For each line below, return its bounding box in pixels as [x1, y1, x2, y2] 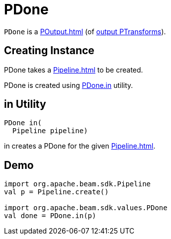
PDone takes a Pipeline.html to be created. [4, 65, 143, 74]
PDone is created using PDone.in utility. [4, 80, 133, 89]
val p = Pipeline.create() [4, 188, 109, 196]
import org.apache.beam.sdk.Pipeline [4, 180, 151, 188]
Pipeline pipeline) [12, 127, 88, 135]
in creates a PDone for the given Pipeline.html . [4, 142, 156, 151]
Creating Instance [4, 44, 94, 57]
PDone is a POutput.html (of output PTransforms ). [4, 27, 166, 36]
